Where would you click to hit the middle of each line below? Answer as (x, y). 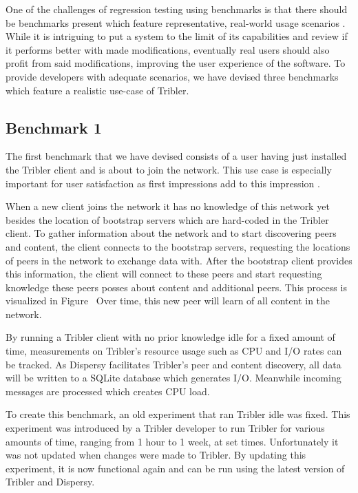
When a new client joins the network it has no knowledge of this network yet (168, 206)
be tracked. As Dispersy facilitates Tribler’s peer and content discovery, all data (173, 364)
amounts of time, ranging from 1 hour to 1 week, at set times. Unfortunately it (172, 441)
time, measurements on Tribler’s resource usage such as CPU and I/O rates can (174, 351)
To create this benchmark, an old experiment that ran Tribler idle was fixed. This (178, 414)
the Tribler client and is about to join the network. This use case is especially (169, 169)
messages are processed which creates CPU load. (108, 391)
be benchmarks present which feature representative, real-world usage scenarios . (176, 22)
